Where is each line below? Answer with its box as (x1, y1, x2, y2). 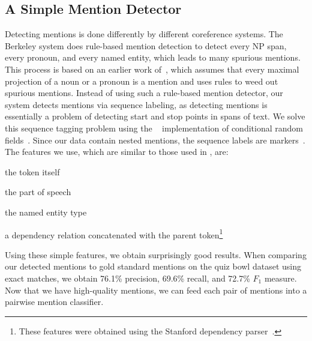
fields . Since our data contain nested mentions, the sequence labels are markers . (5, 133, 305, 146)
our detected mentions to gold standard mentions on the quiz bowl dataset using (5, 260, 301, 273)
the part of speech (5, 186, 71, 198)
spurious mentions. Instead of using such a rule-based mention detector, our (5, 86, 283, 99)
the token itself (5, 165, 60, 178)
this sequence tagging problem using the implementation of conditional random (5, 121, 303, 134)
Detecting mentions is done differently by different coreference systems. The (5, 28, 283, 40)
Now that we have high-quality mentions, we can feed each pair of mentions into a (5, 283, 307, 296)
